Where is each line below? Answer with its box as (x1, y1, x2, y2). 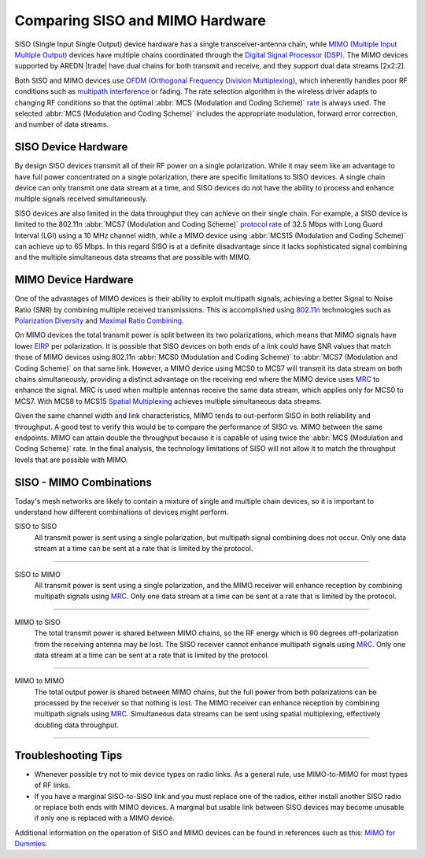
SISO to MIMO (14, 569, 61, 579)
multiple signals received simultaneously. (14, 194, 149, 204)
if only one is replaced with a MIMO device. (34, 813, 175, 823)
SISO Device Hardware (14, 140, 128, 153)
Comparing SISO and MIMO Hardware (14, 12, 267, 29)
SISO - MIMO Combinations (14, 475, 153, 489)
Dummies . (14, 839, 47, 849)
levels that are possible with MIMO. (14, 455, 129, 464)
